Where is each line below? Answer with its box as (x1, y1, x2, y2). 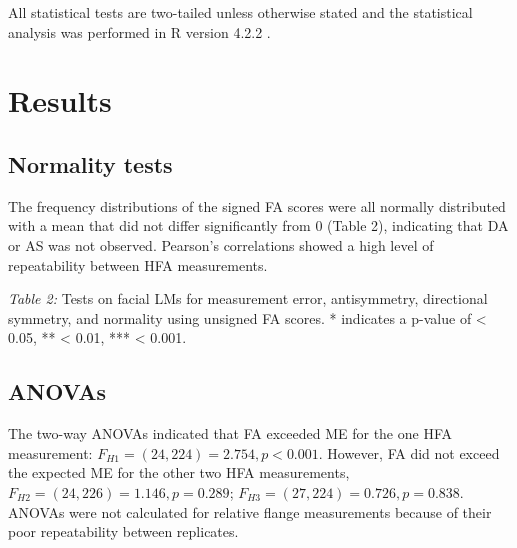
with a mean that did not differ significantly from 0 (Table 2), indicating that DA (8, 215, 509, 236)
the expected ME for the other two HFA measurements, (8, 462, 350, 483)
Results (8, 80, 112, 121)
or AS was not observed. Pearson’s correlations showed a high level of (8, 234, 434, 255)
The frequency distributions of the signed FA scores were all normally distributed (8, 195, 506, 216)
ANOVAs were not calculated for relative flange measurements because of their (8, 501, 492, 522)
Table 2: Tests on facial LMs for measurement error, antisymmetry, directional (8, 288, 488, 309)
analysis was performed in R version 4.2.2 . (8, 21, 271, 42)
